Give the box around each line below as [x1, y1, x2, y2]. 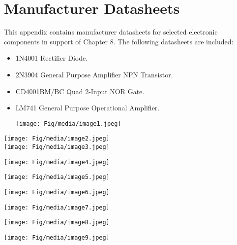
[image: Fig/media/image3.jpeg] [4, 143, 110, 150]
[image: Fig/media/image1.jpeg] [15, 120, 121, 127]
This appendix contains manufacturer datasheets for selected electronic [4, 27, 218, 37]
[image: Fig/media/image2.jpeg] [4, 135, 110, 142]
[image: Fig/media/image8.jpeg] [4, 219, 110, 226]
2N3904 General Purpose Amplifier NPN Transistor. [15, 69, 173, 79]
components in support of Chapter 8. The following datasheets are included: [4, 36, 234, 46]
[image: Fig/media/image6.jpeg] [4, 188, 110, 196]
